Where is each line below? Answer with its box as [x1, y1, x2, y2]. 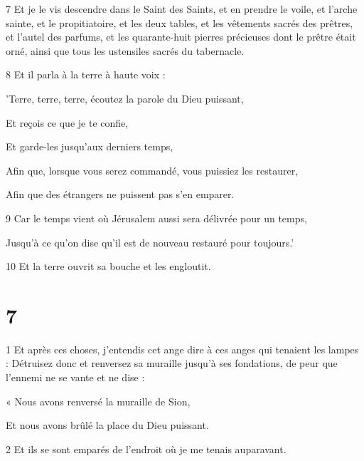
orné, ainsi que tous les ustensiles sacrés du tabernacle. [6, 43, 245, 58]
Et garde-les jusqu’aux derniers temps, [6, 139, 173, 154]
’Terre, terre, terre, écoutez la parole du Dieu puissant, [6, 90, 244, 105]
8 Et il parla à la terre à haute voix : [6, 67, 166, 82]
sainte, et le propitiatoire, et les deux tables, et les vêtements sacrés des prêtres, [6, 15, 353, 30]
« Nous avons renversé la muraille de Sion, [6, 393, 191, 408]
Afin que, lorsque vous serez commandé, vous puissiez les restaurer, [6, 162, 299, 177]
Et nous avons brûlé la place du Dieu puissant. [6, 418, 209, 432]
